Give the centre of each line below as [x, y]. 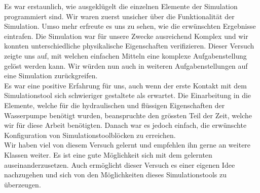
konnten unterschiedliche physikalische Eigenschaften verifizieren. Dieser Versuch [129, 46]
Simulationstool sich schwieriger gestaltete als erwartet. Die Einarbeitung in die [128, 95]
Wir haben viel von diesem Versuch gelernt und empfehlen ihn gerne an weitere [127, 145]
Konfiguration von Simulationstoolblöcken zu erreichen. [90, 135]
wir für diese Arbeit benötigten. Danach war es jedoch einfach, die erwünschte [125, 125]
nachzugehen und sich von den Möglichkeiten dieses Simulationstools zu [116, 175]
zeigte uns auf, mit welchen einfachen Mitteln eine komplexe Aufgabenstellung [125, 55]
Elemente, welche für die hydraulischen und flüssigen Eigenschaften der [115, 105]
